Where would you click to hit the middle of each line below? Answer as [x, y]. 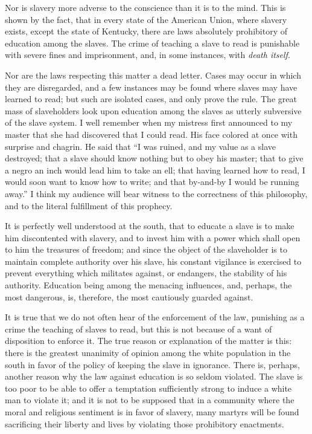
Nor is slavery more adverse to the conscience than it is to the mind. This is [145, 7]
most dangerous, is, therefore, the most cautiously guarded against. [129, 296]
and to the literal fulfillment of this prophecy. [89, 205]
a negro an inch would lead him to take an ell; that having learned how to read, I [155, 170]
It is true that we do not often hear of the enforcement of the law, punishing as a [155, 317]
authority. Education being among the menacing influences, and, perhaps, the [148, 285]
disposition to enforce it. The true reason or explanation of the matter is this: [148, 341]
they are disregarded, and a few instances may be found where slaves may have [151, 87]
